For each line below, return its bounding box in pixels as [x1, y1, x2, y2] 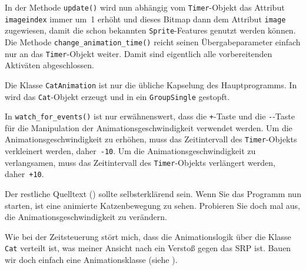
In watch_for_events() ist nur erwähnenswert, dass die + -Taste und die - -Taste [5, 110, 295, 122]
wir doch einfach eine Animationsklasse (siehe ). [5, 254, 178, 266]
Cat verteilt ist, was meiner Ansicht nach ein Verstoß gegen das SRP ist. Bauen [5, 242, 291, 254]
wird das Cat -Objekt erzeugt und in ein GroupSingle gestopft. [5, 90, 230, 102]
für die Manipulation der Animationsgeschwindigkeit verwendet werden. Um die [5, 121, 292, 134]
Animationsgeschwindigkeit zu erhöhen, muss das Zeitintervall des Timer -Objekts [5, 133, 297, 145]
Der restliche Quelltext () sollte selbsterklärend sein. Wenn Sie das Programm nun [5, 188, 301, 200]
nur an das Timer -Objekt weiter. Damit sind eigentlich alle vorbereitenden [5, 47, 272, 59]
